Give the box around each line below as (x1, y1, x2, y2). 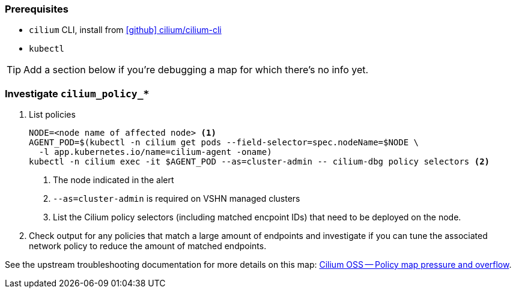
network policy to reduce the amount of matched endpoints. (29, 241, 267, 252)
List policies (29, 109, 76, 120)
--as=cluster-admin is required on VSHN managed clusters (53, 193, 300, 204)
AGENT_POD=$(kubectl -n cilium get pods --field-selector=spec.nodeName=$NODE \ (29, 137, 419, 148)
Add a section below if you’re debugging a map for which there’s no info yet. (23, 64, 369, 76)
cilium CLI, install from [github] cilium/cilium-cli (29, 25, 222, 35)
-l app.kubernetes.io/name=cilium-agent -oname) (38, 147, 272, 157)
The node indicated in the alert (53, 175, 174, 186)
